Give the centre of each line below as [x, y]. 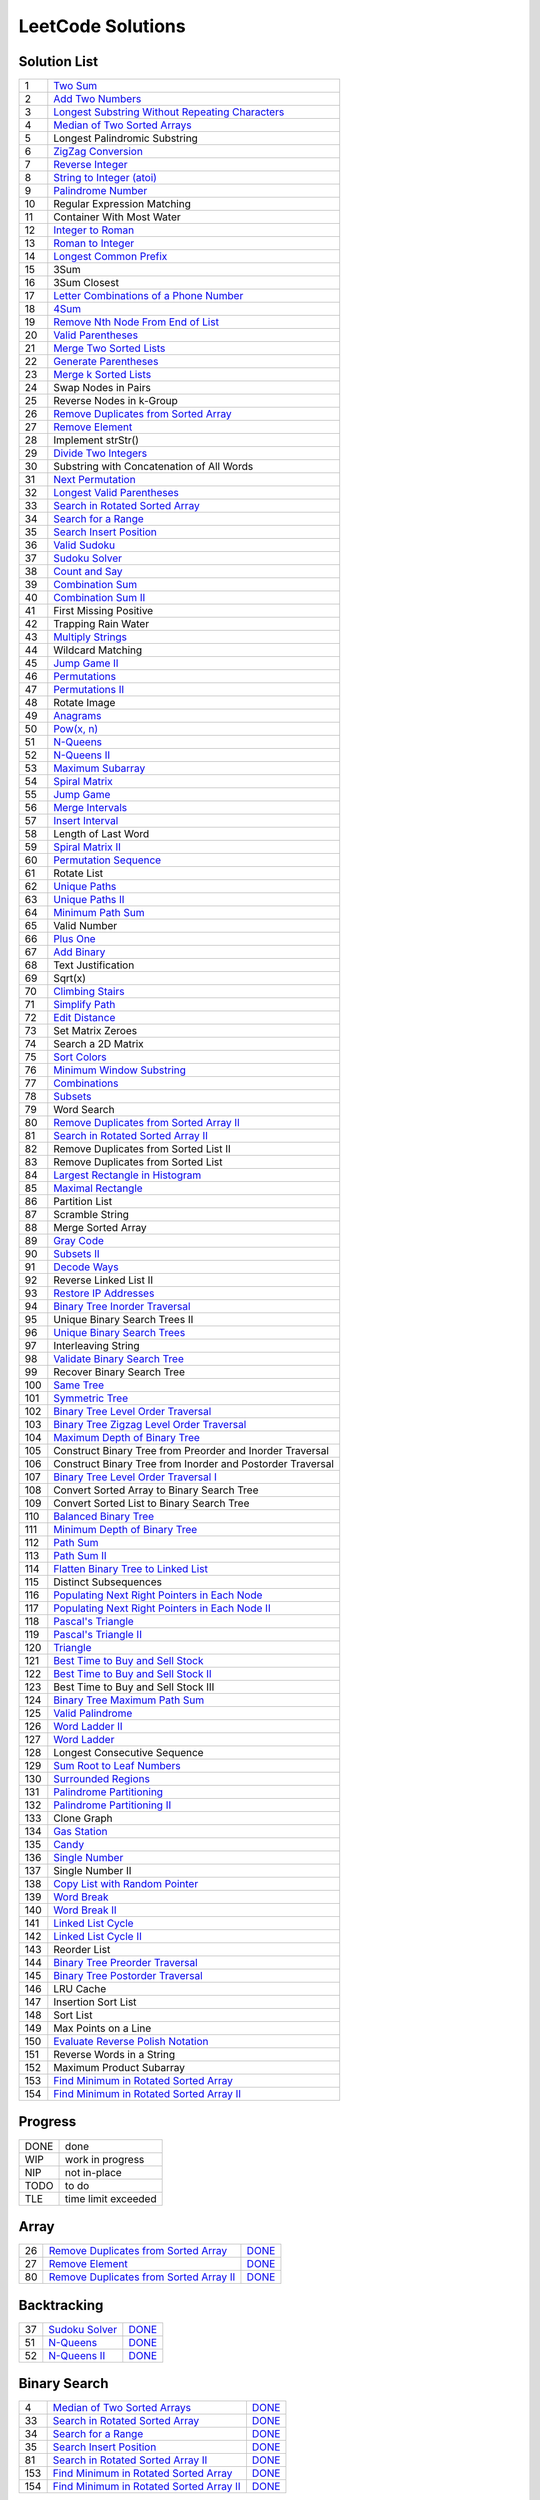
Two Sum [75, 86]
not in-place [93, 2172]
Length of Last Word [101, 834]
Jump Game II [86, 663]
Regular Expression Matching [122, 204]
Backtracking [61, 2305]
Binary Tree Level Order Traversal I [135, 1477]
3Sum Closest [86, 283]
